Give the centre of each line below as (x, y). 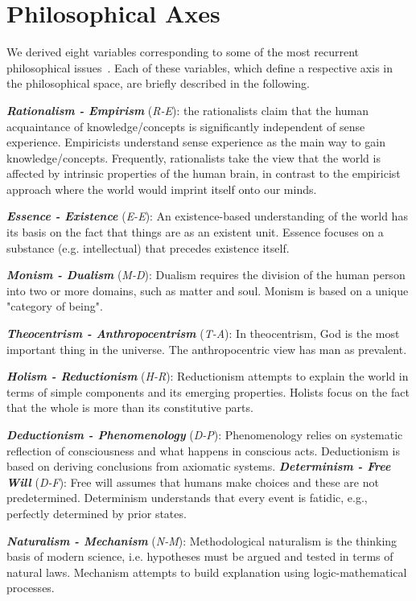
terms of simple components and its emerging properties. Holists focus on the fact (208, 391)
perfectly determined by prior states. (97, 513)
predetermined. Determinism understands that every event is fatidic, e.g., (187, 498)
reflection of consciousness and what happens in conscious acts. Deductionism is (204, 450)
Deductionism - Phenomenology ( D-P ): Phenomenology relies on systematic (205, 434)
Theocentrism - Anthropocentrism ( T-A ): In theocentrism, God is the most (203, 333)
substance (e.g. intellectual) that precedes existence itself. (148, 247)
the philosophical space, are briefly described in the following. (158, 83)
